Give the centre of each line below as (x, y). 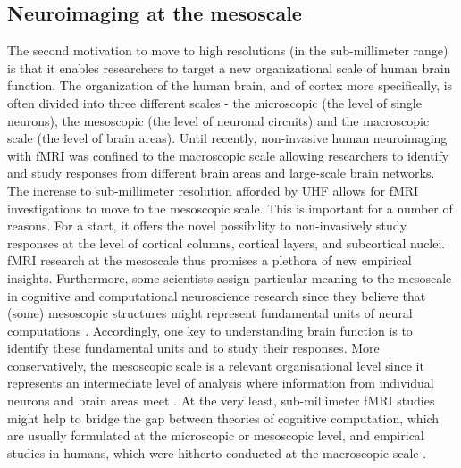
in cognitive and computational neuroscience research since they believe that (217, 295)
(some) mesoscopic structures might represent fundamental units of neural (210, 313)
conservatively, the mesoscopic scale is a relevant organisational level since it (216, 365)
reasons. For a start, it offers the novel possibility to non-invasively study (207, 226)
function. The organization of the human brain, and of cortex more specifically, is (230, 85)
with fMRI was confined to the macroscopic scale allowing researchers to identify (228, 155)
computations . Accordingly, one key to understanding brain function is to (210, 330)
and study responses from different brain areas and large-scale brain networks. (221, 173)
